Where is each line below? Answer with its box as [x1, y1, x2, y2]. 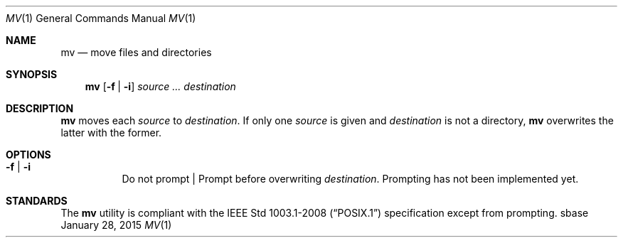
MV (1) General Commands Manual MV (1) [6, 12, 196, 24]
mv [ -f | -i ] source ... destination [85, 80, 236, 92]
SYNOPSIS [6, 68, 58, 80]
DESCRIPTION [6, 102, 74, 114]
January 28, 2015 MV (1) [60, 219, 172, 231]
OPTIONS [6, 148, 51, 161]
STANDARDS [6, 195, 68, 207]
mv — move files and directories [60, 46, 212, 58]
